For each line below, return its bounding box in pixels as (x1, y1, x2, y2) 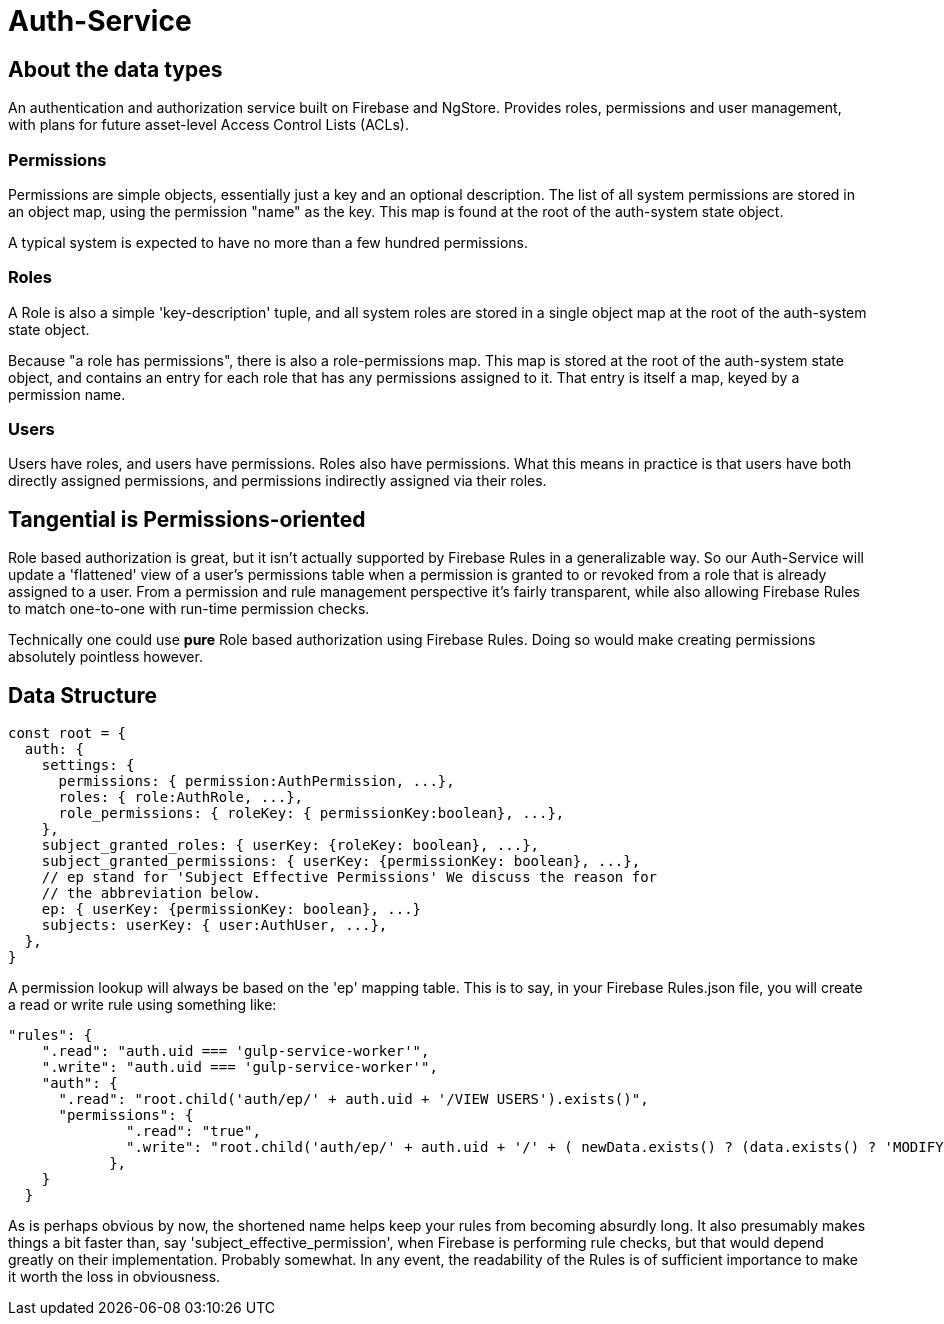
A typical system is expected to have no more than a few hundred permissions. (8, 233, 528, 251)
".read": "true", (126, 1123, 261, 1140)
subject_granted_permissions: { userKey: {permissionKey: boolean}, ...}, (41, 853, 641, 870)
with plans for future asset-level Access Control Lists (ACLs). (8, 116, 410, 134)
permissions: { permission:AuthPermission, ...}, (58, 773, 455, 790)
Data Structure (8, 682, 158, 708)
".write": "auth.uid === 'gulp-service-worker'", (41, 1059, 438, 1076)
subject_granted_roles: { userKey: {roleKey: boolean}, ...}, (41, 837, 540, 854)
